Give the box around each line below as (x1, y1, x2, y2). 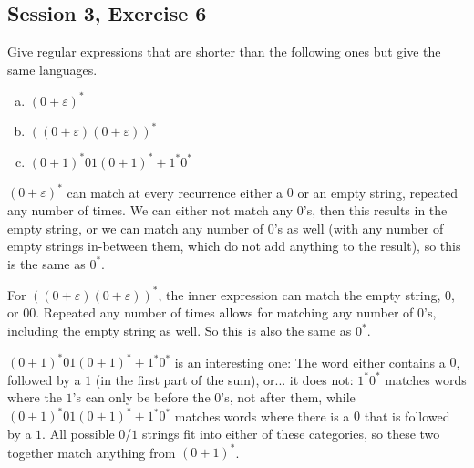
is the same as (7, 254, 86, 273)
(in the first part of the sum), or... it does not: (95, 369, 354, 389)
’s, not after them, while (221, 388, 355, 407)
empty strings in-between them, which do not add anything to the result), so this (7, 236, 461, 255)
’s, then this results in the (303, 200, 448, 219)
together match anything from (7, 442, 176, 462)
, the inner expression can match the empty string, (158, 285, 441, 304)
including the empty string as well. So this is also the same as (7, 321, 352, 340)
